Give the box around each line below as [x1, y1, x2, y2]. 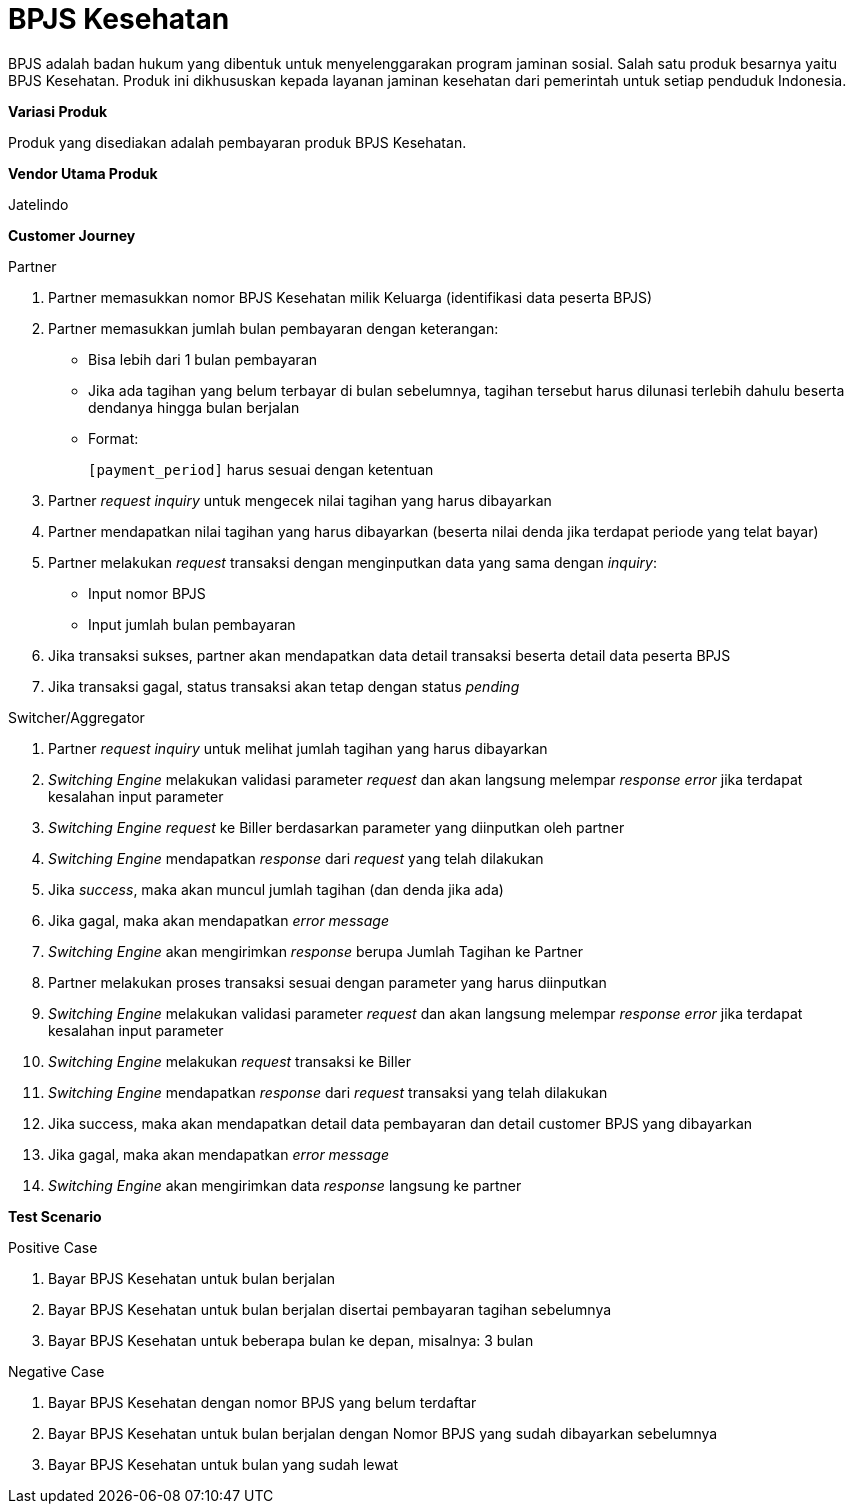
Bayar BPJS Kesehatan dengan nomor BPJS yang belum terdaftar [48, 1393, 477, 1411]
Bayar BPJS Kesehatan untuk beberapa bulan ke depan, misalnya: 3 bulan [48, 1331, 534, 1349]
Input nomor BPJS [88, 584, 206, 602]
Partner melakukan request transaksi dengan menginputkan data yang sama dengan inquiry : [48, 553, 657, 571]
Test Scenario [8, 1207, 102, 1225]
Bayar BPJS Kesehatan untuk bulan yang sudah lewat [48, 1455, 399, 1473]
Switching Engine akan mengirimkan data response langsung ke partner [48, 1176, 522, 1194]
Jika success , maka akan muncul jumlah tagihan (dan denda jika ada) [48, 880, 504, 898]
